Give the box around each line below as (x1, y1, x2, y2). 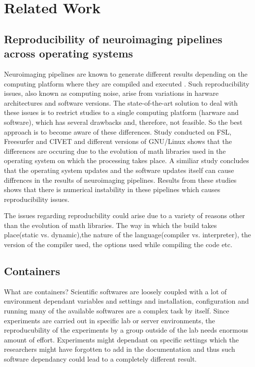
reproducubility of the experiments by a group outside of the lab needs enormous (4, 325, 248, 335)
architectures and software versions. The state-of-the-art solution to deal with (4, 97, 238, 108)
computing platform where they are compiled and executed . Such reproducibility (4, 78, 250, 88)
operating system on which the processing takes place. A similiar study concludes (4, 155, 249, 166)
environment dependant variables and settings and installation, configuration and (4, 296, 249, 306)
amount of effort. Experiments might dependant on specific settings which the (4, 334, 239, 344)
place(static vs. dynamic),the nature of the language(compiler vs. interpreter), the (4, 229, 251, 240)
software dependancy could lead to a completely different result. (4, 354, 197, 364)
